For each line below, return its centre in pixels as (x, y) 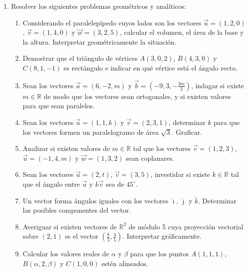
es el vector (82, 236)
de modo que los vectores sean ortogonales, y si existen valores (137, 96)
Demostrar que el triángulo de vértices (80, 58)
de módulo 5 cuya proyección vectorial (186, 226)
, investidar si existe (180, 174)
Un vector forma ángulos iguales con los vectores (96, 200)
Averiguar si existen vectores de (70, 226)
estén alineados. (125, 263)
